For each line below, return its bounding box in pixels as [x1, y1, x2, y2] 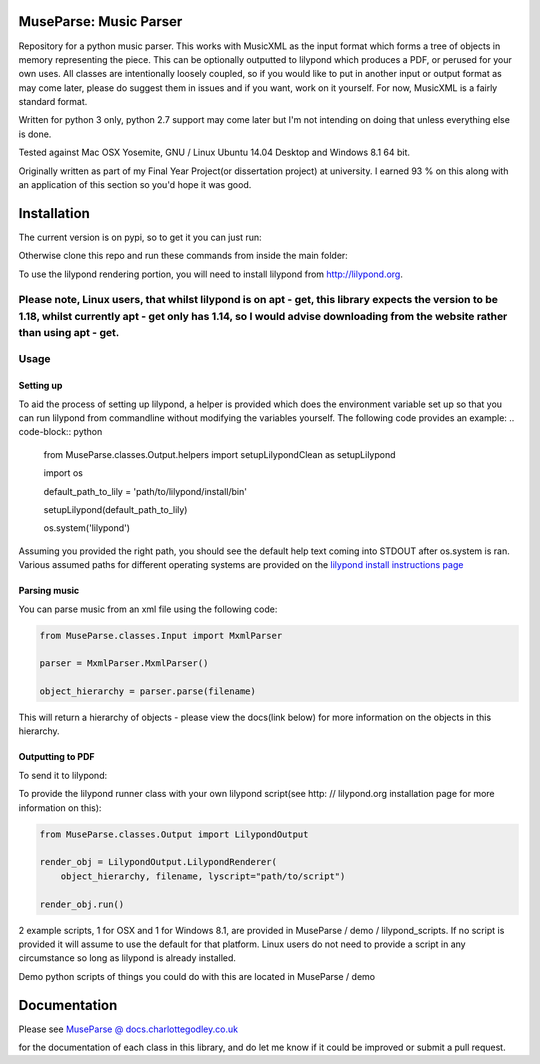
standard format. [18, 96, 88, 108]
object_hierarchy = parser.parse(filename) [39, 686, 257, 697]
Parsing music [18, 585, 80, 597]
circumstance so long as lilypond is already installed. [18, 952, 237, 964]
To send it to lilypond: [18, 769, 108, 781]
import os [43, 467, 84, 479]
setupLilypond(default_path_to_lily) [43, 503, 188, 515]
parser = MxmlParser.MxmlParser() [39, 658, 209, 669]
